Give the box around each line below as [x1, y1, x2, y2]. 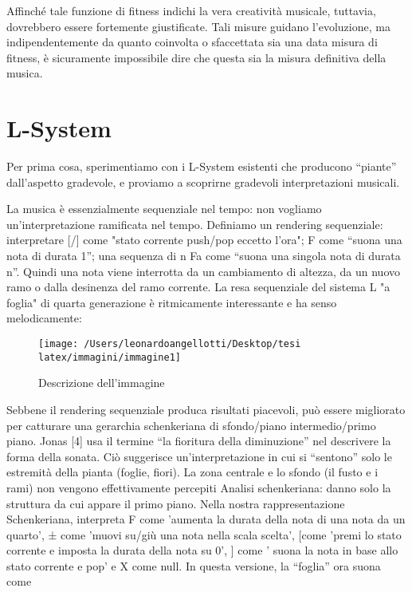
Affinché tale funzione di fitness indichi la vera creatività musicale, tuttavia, [6, 2, 376, 18]
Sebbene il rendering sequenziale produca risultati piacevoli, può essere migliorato [6, 401, 406, 417]
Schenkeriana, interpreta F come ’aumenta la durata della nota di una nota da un [6, 511, 406, 527]
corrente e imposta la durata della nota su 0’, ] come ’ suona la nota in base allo [6, 542, 398, 558]
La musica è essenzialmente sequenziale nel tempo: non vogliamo [6, 200, 322, 217]
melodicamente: [6, 310, 82, 326]
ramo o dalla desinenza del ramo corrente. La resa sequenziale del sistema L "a [6, 278, 390, 295]
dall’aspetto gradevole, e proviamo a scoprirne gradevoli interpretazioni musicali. [6, 173, 400, 190]
